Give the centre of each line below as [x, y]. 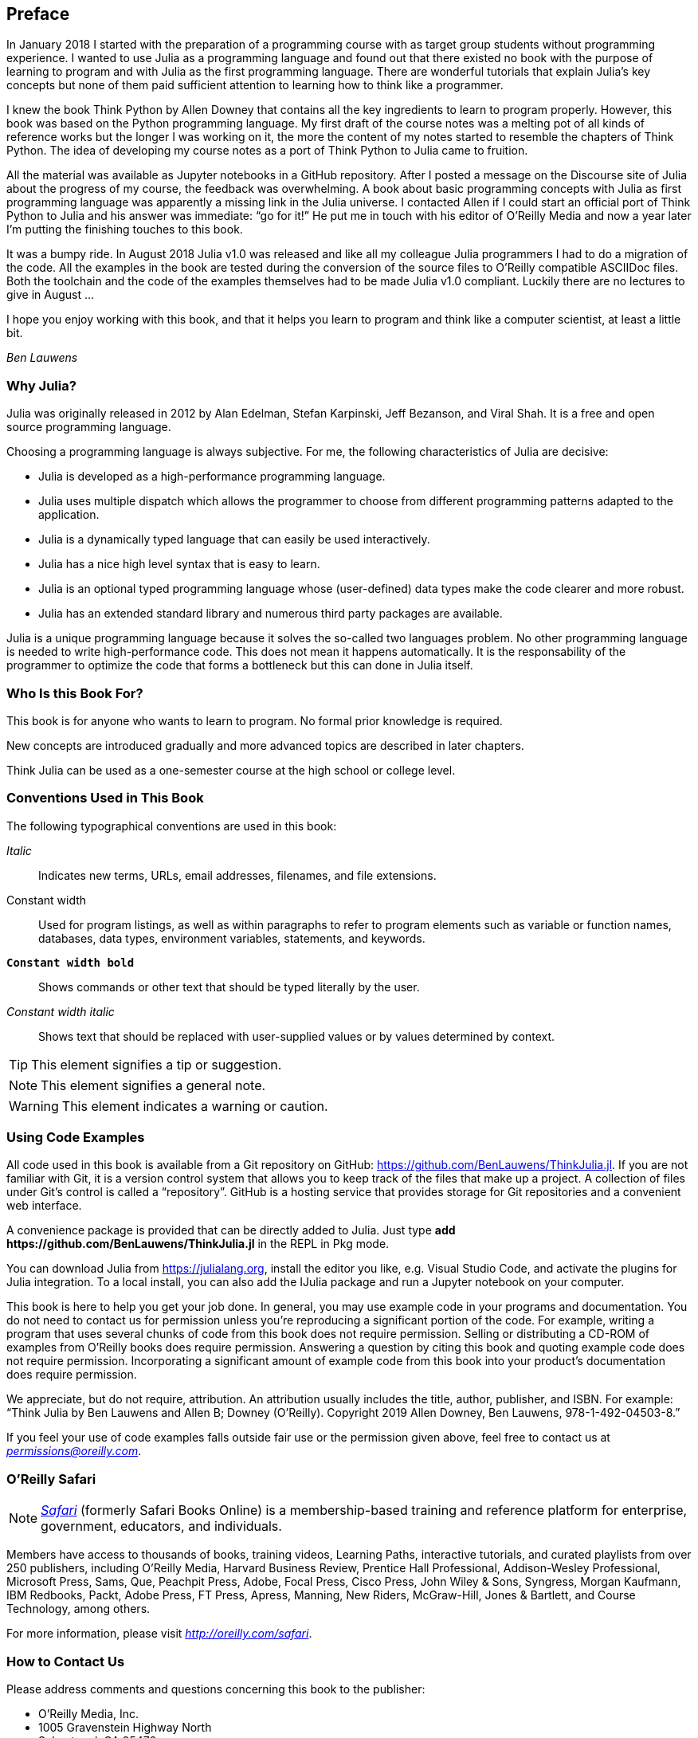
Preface [38, 14]
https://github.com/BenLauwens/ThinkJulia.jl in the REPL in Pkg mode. [198, 1244]
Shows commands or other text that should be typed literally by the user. [229, 987]
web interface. [44, 1206]
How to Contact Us [66, 1661]
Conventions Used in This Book [105, 798]
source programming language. [89, 427]
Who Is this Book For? [75, 693]
